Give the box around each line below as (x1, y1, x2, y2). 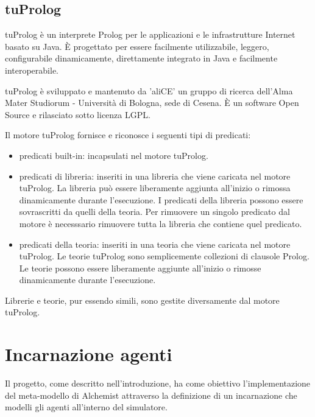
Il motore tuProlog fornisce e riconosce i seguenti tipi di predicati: (5, 128, 251, 141)
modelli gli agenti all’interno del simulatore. (5, 401, 168, 413)
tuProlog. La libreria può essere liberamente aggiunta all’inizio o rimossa (19, 181, 291, 194)
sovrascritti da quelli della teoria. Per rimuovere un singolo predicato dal (19, 205, 290, 218)
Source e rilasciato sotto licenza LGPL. (5, 108, 150, 121)
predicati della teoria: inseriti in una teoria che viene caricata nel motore (19, 237, 291, 250)
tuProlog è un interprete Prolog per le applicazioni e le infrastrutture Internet (5, 28, 296, 41)
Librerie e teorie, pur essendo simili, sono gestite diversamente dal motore (5, 293, 280, 306)
